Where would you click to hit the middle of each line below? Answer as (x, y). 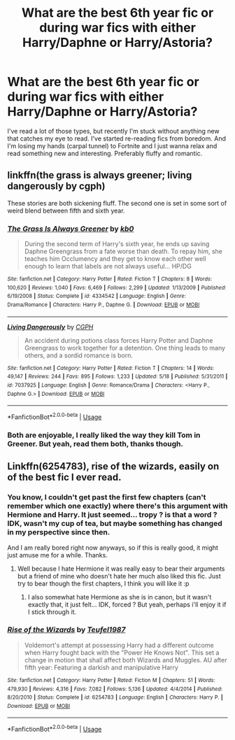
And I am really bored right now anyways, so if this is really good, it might (113, 548)
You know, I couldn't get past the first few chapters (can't (107, 497)
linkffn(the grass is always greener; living (100, 175)
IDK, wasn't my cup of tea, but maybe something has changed (115, 524)
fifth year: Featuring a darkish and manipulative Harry (101, 667)
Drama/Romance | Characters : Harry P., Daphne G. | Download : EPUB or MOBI (104, 305)
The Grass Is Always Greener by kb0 (71, 229)
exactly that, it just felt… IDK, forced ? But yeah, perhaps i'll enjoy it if (127, 604)
